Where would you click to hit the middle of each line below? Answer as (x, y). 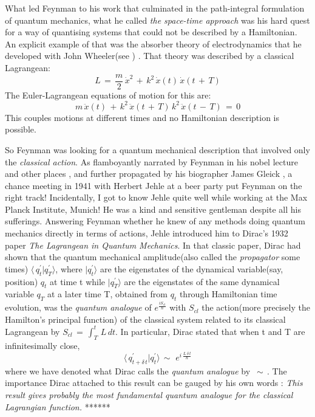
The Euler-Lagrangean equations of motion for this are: (108, 95)
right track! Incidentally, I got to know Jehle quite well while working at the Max (156, 197)
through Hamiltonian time (228, 294)
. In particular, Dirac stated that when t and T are (210, 331)
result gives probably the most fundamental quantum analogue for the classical (149, 395)
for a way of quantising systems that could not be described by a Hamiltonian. (151, 32)
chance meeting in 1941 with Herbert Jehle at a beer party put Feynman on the (154, 185)
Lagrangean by (32, 331)
